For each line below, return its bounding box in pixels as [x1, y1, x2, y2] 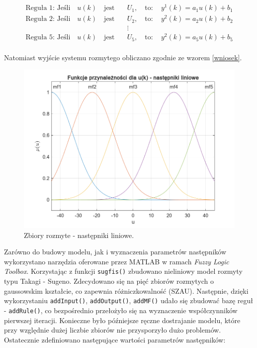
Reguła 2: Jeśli [25, 15, 71, 23]
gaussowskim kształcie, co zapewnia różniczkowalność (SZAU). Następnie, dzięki [4, 285, 249, 296]
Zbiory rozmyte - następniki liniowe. [24, 230, 134, 240]
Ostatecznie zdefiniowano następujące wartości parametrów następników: [4, 334, 226, 345]
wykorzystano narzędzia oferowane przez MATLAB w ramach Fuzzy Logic [4, 256, 229, 266]
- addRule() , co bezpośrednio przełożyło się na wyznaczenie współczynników [4, 305, 238, 315]
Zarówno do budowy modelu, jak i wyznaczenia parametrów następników [4, 246, 227, 257]
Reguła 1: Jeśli [25, 4, 71, 12]
